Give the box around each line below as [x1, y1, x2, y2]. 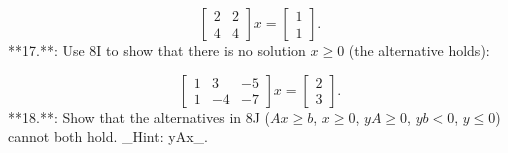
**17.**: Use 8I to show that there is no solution [8, 40, 306, 60]
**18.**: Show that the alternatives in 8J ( [8, 106, 271, 127]
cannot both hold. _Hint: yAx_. [8, 126, 208, 147]
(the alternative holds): [348, 40, 490, 60]
